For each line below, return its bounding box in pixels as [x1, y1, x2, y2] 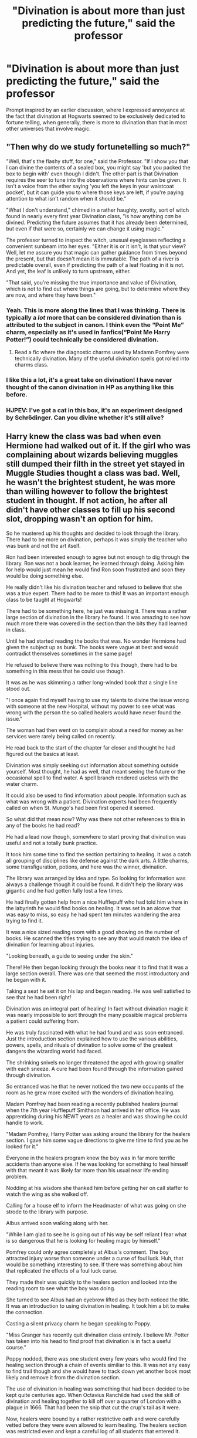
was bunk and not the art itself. [6, 542, 81, 549]
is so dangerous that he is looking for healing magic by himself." [6, 1237, 161, 1244]
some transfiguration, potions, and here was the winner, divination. [6, 863, 168, 870]
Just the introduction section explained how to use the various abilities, [6, 1035, 178, 1042]
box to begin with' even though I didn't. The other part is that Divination [6, 170, 179, 177]
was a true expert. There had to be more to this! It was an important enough [6, 589, 189, 596]
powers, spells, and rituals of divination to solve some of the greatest [6, 1041, 173, 1048]
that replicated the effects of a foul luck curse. [6, 1267, 118, 1274]
